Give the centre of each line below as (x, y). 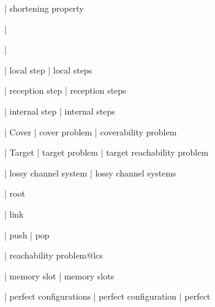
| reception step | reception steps (65, 90)
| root (15, 193)
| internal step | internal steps (60, 111)
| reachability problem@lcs (54, 255)
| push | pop (27, 234)
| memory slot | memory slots (59, 275)
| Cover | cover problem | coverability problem (91, 131)
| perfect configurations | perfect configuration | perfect (107, 296)
